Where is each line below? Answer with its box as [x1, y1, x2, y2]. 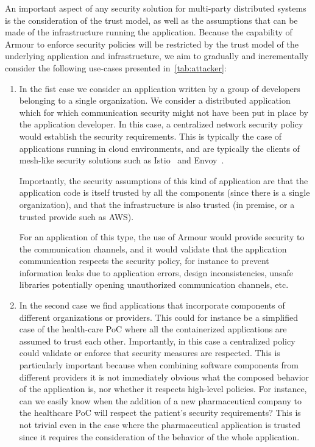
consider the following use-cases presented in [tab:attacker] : [5, 61, 227, 74]
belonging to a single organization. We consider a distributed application [19, 94, 291, 107]
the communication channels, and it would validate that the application [19, 242, 287, 255]
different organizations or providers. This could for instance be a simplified [19, 310, 298, 323]
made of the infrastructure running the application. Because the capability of [5, 26, 292, 38]
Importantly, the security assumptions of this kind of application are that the [19, 174, 308, 187]
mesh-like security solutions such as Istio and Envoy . [19, 154, 224, 166]
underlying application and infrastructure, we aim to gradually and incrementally [5, 49, 309, 62]
